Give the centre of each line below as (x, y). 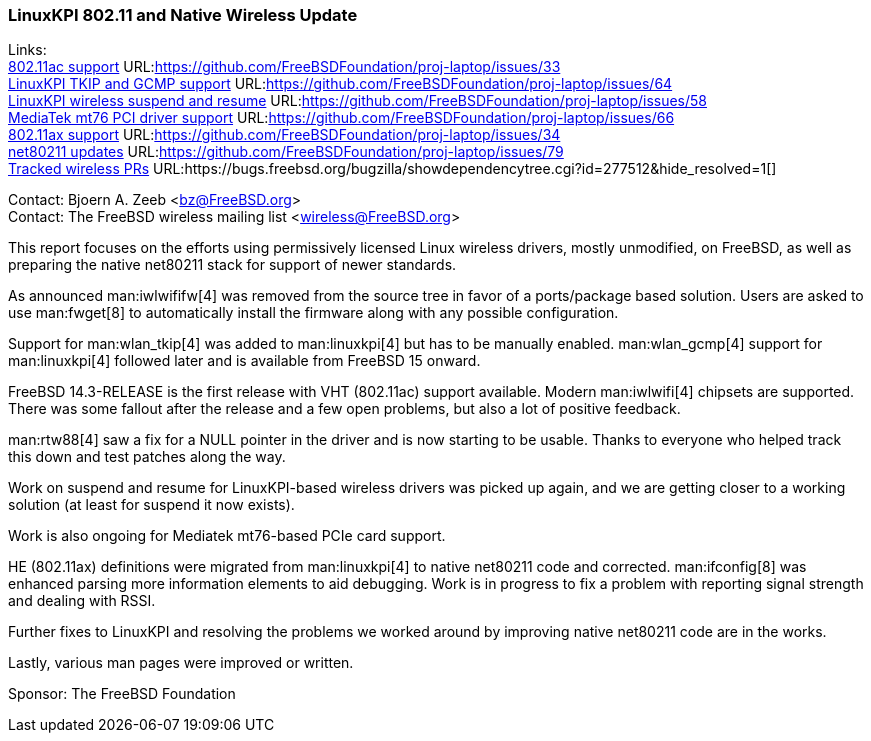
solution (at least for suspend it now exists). (151, 505)
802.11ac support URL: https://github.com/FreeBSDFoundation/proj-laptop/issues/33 (284, 67)
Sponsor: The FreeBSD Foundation (122, 694)
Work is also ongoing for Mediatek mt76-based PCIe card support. (227, 536)
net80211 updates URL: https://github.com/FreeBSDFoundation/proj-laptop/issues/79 (286, 152)
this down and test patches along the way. (147, 457)
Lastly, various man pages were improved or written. (181, 663)
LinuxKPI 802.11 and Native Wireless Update (183, 15)
